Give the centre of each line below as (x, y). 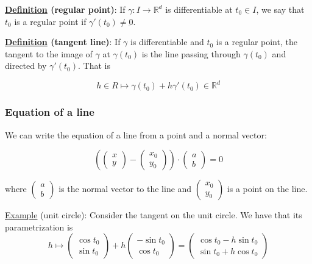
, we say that (280, 9)
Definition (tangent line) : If (63, 42)
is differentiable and (167, 42)
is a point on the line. (267, 189)
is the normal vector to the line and (125, 189)
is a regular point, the (257, 42)
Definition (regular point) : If (65, 9)
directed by (26, 66)
